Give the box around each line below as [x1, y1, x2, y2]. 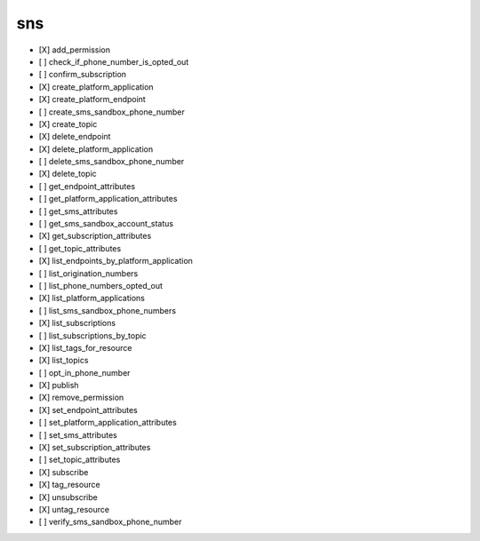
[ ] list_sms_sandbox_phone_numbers [38, 305, 177, 315]
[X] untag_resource [38, 505, 110, 514]
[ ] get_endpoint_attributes [38, 180, 136, 191]
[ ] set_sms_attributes [38, 429, 117, 440]
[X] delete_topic [38, 169, 97, 179]
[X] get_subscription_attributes [38, 231, 152, 242]
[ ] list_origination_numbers [38, 267, 139, 279]
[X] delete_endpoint [38, 131, 111, 142]
